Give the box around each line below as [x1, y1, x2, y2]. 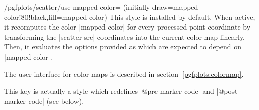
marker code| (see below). [4, 95, 84, 106]
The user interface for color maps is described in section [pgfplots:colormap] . [4, 68, 244, 79]
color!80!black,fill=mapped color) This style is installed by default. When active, [4, 11, 255, 22]
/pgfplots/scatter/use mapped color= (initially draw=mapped [4, 2, 198, 12]
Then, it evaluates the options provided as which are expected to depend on [4, 41, 242, 52]
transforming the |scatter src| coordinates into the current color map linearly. [4, 31, 245, 42]
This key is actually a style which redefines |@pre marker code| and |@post [4, 86, 238, 96]
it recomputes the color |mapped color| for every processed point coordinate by [4, 21, 251, 32]
